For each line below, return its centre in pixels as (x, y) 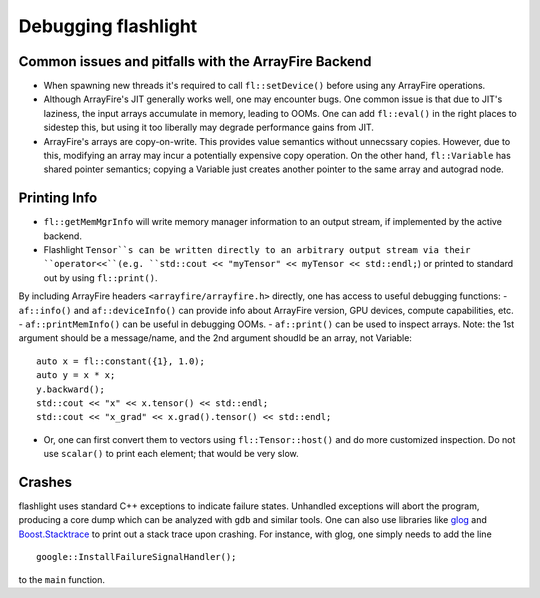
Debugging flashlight (108, 26)
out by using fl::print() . (100, 277)
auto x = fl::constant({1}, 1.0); (120, 361)
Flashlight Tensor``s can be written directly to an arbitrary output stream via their (257, 250)
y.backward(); (70, 389)
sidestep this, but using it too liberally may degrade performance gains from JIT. (209, 127)
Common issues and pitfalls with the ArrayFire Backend (195, 61)
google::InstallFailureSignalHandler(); (136, 557)
